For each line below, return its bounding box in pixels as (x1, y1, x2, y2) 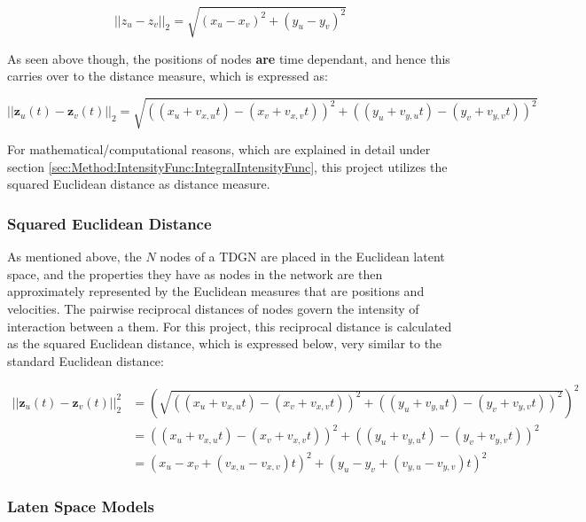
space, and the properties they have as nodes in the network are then (7, 264, 383, 283)
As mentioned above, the (7, 247, 142, 266)
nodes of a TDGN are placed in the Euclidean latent (160, 247, 445, 266)
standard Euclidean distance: (7, 351, 164, 370)
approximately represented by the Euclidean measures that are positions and (7, 282, 425, 300)
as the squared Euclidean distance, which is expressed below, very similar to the (7, 334, 442, 353)
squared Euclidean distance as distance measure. (7, 175, 270, 193)
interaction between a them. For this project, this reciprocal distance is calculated (7, 316, 452, 335)
